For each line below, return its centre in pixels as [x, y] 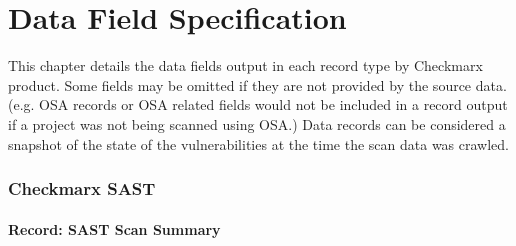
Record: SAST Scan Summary [114, 228]
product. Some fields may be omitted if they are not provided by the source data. [257, 84]
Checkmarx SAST [82, 188]
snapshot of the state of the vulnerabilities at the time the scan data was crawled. [259, 143]
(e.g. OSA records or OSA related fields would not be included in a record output [258, 104]
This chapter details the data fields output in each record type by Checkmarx [245, 65]
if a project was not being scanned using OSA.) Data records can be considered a [257, 123]
